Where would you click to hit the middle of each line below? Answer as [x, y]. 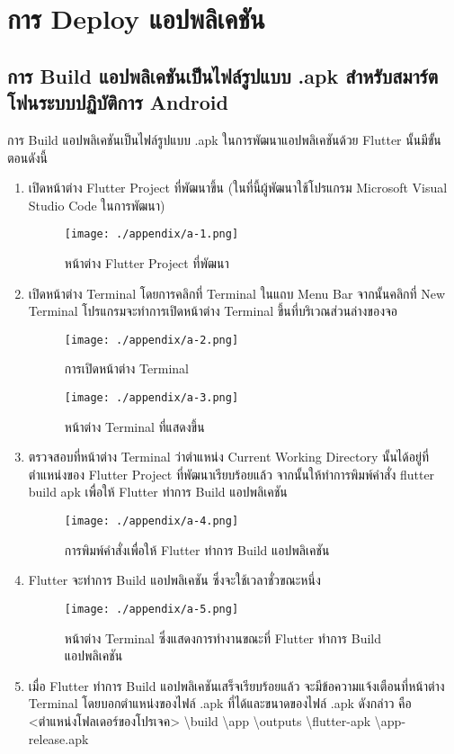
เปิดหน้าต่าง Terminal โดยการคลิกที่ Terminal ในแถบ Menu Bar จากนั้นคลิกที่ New [237, 293]
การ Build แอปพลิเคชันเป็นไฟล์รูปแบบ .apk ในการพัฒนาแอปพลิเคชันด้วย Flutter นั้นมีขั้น [224, 139]
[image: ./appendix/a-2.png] [151, 340]
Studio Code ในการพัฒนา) [97, 205]
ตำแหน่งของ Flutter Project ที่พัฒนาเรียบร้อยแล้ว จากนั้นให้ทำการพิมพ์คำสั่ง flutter [231, 474]
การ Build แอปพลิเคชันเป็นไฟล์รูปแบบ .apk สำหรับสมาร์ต [223, 75]
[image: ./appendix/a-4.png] [151, 521]
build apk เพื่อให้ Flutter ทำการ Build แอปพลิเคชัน [158, 492]
